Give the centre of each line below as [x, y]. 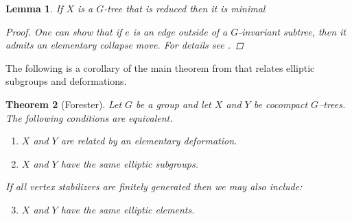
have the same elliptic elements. [128, 209]
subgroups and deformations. [66, 81]
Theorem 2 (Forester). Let [64, 104]
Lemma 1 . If [34, 8]
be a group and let [174, 104]
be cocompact [281, 104]
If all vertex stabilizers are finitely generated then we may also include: [154, 186]
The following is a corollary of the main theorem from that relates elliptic [160, 67]
